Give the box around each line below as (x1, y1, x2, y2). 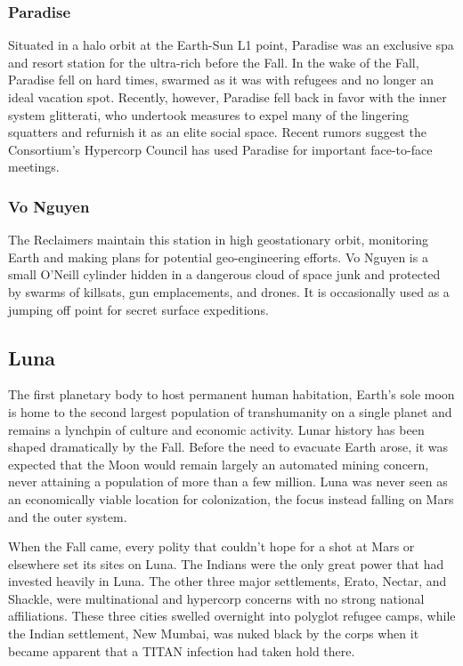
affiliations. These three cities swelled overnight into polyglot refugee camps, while (8, 606, 456, 625)
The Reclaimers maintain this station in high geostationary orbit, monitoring (8, 230, 429, 249)
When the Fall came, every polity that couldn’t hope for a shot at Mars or (8, 537, 415, 556)
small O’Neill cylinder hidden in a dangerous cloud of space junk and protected (8, 265, 441, 284)
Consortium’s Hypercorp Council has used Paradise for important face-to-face (8, 140, 433, 158)
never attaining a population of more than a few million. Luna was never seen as (8, 472, 448, 491)
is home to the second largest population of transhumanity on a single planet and (8, 402, 452, 421)
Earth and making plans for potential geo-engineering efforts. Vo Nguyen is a (8, 247, 428, 266)
